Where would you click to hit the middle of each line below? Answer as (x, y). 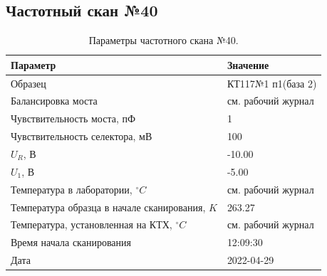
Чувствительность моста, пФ (73, 118)
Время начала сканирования (71, 242)
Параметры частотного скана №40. (163, 40)
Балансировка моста (54, 101)
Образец (28, 83)
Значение (248, 64)
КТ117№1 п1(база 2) (272, 83)
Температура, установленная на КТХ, (92, 224)
